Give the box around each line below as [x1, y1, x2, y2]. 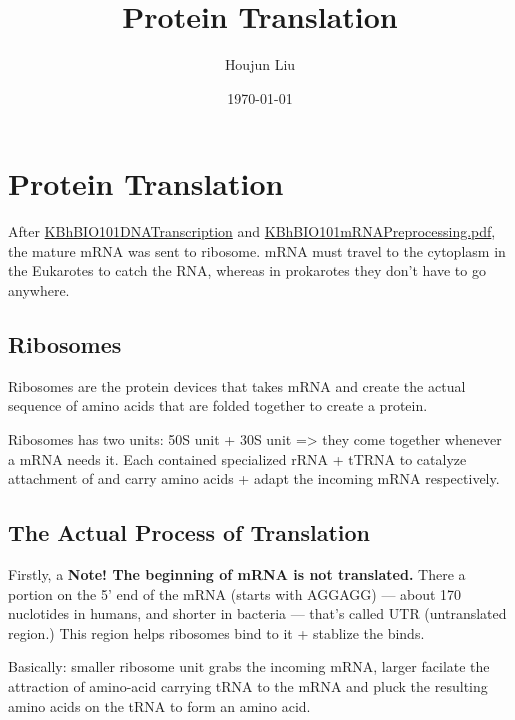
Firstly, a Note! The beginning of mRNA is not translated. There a [8, 564, 466, 584]
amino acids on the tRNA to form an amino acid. [8, 695, 311, 716]
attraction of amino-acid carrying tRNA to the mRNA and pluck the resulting [8, 675, 488, 696]
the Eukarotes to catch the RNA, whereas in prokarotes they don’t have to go [8, 260, 486, 281]
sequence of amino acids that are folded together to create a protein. [8, 395, 428, 416]
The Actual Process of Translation [8, 517, 370, 548]
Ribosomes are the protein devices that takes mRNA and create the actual [8, 375, 466, 396]
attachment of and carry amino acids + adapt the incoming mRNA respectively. [8, 468, 500, 489]
